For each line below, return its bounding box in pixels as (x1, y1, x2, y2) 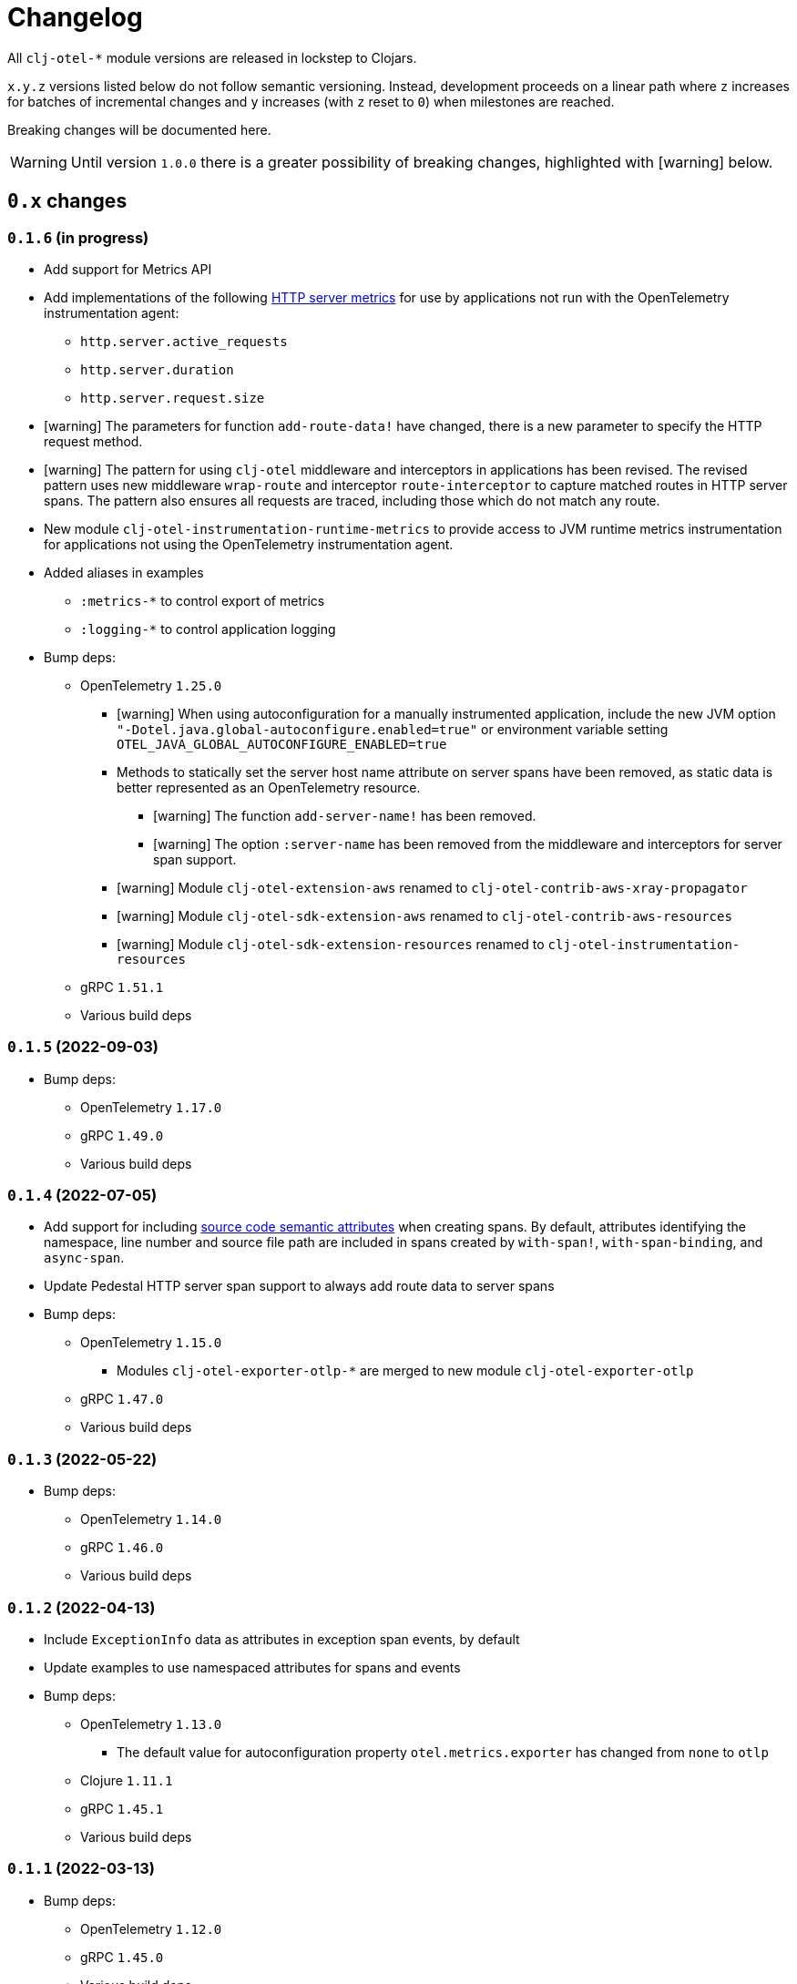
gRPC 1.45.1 (80, 1800, 164, 1816)
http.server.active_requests (80, 333, 288, 349)
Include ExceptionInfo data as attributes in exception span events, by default (44, 1631, 520, 1647)
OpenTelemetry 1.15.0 (80, 1335, 222, 1351)
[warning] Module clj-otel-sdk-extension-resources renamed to (117, 936, 545, 952)
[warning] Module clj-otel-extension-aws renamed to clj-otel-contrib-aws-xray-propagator (117, 879, 748, 895)
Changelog (7, 2, 143, 33)
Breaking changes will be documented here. (7, 121, 271, 138)
